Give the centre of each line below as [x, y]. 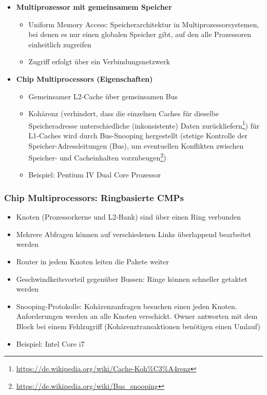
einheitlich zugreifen [60, 44]
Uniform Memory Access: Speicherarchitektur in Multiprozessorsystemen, [144, 24]
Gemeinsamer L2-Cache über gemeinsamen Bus [103, 96]
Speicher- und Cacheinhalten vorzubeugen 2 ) [97, 157]
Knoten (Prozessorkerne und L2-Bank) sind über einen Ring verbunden [128, 217]
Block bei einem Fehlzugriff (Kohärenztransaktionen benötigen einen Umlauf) [138, 326]
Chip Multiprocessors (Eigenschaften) [84, 78]
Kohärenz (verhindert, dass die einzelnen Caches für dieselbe [124, 113]
